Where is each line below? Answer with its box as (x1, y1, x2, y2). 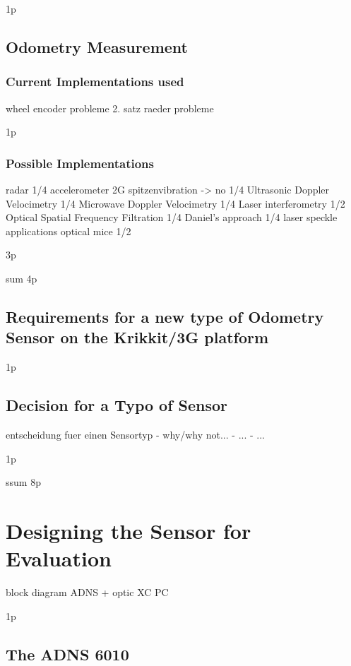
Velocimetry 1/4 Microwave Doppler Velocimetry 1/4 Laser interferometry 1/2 (6, 196, 345, 210)
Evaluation (6, 544, 112, 573)
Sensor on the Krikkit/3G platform (6, 326, 269, 348)
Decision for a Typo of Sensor (6, 394, 228, 416)
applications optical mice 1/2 (6, 223, 131, 238)
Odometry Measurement (6, 35, 188, 57)
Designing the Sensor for (6, 516, 251, 545)
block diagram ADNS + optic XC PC (6, 585, 169, 600)
